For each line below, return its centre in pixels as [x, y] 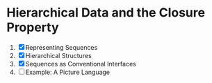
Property [33, 27]
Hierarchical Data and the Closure [106, 13]
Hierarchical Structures [58, 55]
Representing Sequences [62, 47]
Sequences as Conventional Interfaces [81, 64]
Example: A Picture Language [68, 72]
